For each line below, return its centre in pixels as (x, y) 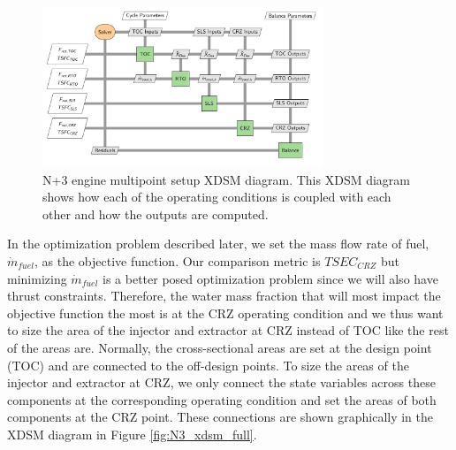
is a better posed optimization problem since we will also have (270, 278)
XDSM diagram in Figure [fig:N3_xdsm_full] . (132, 434)
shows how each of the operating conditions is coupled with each (217, 197)
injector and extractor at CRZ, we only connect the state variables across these (221, 382)
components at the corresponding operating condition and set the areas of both (222, 399)
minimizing (37, 278)
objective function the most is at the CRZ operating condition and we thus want (225, 313)
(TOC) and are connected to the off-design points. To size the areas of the (208, 365)
